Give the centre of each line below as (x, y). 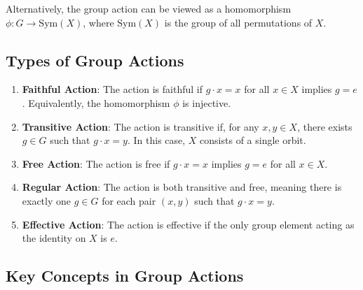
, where (98, 22)
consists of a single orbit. (253, 140)
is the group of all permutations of (238, 22)
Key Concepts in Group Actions (125, 276)
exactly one (47, 200)
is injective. (207, 102)
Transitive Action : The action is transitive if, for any (141, 126)
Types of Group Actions (95, 60)
